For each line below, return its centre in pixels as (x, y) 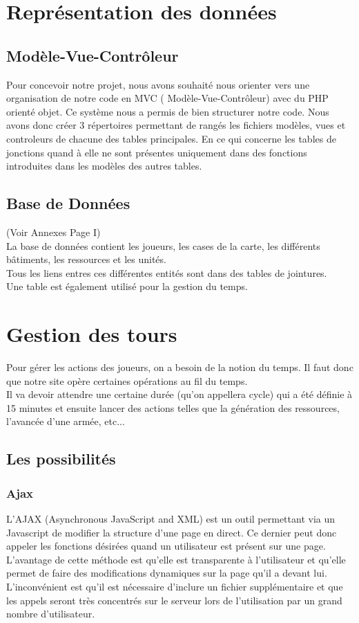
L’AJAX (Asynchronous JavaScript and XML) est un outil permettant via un (171, 518)
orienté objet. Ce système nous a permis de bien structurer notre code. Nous (168, 111)
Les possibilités (61, 459)
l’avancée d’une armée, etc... (66, 421)
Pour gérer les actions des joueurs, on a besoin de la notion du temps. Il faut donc (180, 367)
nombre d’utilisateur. (51, 614)
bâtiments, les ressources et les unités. (86, 259)
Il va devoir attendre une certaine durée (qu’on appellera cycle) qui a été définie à (179, 394)
